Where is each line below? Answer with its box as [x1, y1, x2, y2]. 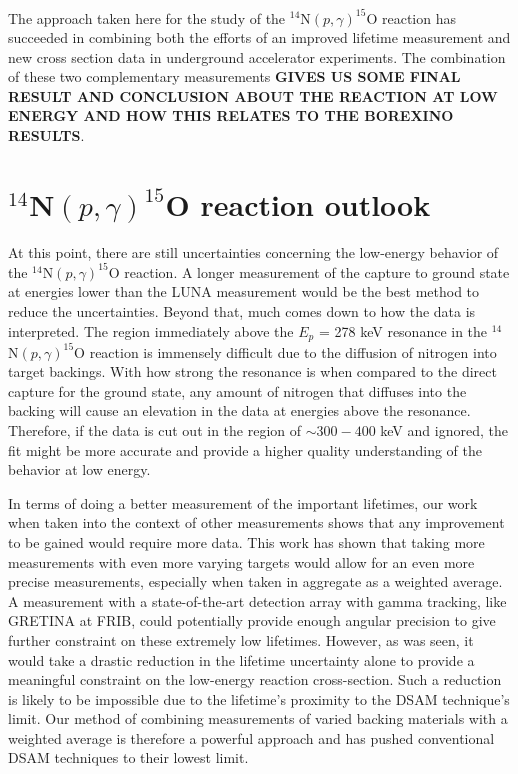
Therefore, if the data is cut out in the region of [8, 419, 302, 440]
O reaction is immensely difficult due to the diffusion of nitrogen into [74, 341, 497, 362]
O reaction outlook [165, 183, 431, 224]
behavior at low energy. [8, 459, 151, 480]
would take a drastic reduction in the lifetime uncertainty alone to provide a [8, 649, 475, 670]
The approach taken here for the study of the [8, 7, 286, 28]
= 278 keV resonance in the [318, 320, 488, 341]
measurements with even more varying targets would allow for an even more [8, 551, 475, 572]
